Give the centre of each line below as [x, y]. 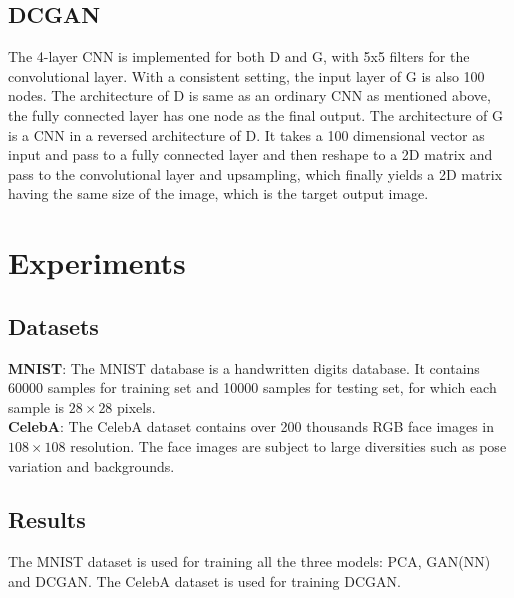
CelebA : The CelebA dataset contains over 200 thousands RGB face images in [251, 426]
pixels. [136, 406]
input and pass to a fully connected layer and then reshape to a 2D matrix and [250, 154]
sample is [36, 406]
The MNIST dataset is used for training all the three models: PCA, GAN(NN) [249, 561]
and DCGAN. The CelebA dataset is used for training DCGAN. [204, 580]
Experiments [97, 262]
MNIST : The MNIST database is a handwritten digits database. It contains [244, 367]
